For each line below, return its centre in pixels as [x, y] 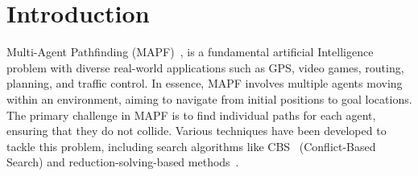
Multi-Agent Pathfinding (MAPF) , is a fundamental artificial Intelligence [190, 52]
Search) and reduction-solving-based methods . [123, 162]
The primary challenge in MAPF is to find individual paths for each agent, [191, 115]
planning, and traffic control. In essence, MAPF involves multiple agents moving [205, 83]
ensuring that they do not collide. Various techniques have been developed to [197, 131]
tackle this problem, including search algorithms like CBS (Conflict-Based [191, 146]
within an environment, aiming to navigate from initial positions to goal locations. [209, 98]
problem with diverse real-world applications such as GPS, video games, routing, [205, 67]
